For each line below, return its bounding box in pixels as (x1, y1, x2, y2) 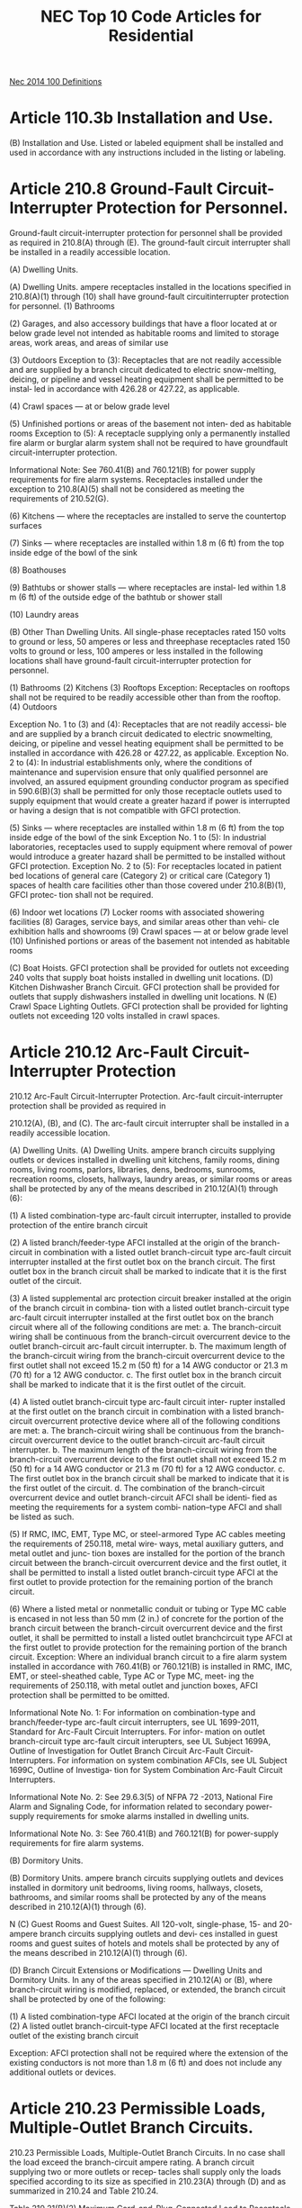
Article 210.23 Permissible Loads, (9, 2098, 266, 2119)
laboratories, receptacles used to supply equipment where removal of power (9, 842, 293, 853)
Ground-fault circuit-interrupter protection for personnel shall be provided (9, 228, 283, 239)
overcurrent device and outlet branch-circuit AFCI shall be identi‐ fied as (9, 1492, 278, 1503)
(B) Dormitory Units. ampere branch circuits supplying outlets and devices (9, 1873, 284, 1883)
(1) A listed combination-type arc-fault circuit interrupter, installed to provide (9, 1210, 292, 1221)
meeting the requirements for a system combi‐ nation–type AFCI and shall (9, 1502, 282, 1512)
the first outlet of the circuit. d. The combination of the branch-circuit (9, 1483, 265, 1493)
